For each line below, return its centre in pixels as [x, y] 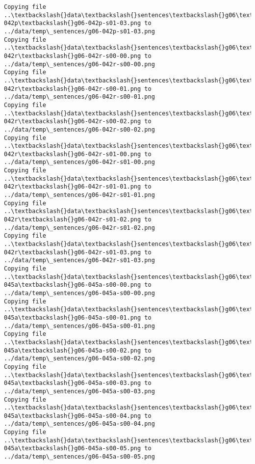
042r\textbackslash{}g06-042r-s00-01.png [73, 89]
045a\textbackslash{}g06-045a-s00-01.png [73, 317]
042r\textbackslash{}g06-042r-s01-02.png [73, 220]
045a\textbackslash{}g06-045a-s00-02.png [73, 350]
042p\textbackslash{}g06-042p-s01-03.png [73, 23]
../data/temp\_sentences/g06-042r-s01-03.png [79, 260]
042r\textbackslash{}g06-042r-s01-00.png [73, 154]
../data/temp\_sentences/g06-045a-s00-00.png [79, 293]
